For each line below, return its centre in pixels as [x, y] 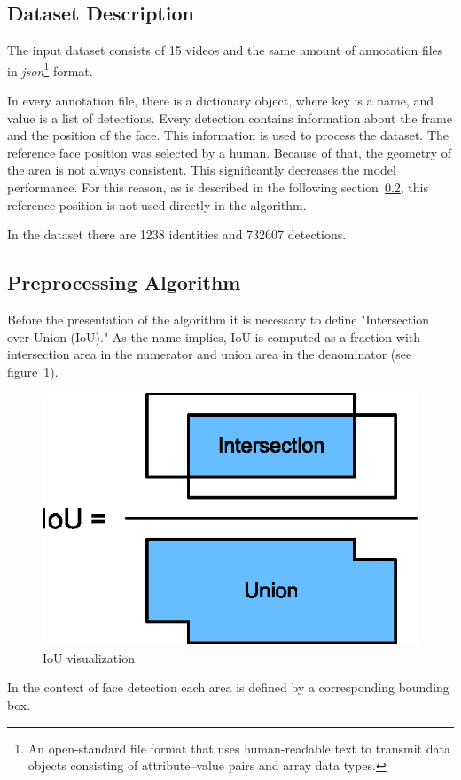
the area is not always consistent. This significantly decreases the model [202, 170]
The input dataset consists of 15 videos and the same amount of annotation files [225, 50]
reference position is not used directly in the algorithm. [157, 204]
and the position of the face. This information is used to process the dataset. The [228, 135]
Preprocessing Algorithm [124, 282]
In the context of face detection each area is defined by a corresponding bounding [228, 687]
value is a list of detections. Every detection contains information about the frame [230, 117]
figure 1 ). [33, 371]
